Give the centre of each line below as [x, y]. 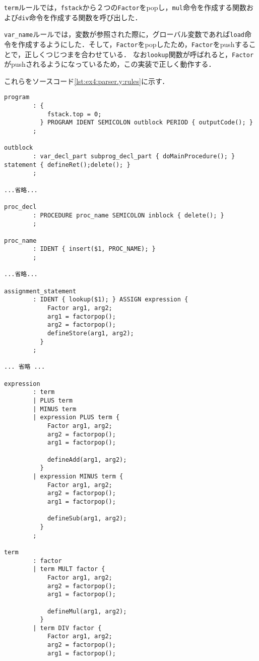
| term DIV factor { [67, 628]
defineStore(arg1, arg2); [90, 333]
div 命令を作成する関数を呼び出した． [80, 17]
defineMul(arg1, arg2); [87, 611]
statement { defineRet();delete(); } [67, 165]
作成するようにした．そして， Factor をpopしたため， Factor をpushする [133, 44]
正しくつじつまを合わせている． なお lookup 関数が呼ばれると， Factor [139, 54]
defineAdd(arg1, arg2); [87, 459]
